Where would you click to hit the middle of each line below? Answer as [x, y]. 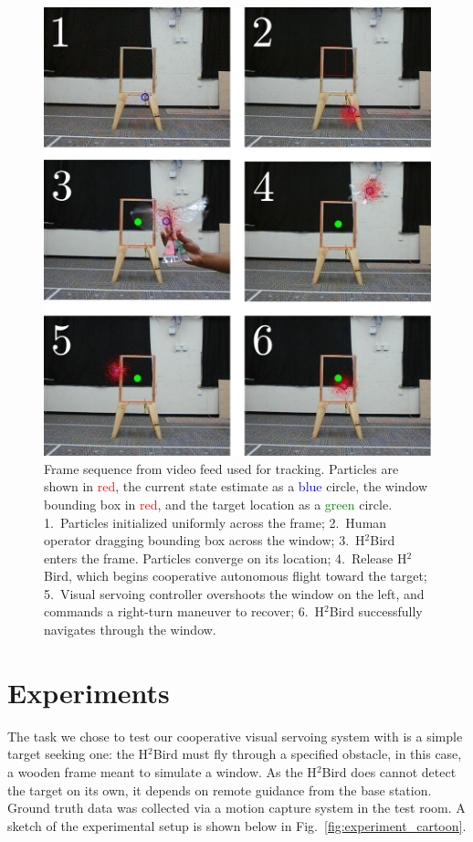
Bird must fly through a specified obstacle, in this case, [307, 754]
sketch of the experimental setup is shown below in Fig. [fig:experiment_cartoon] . [237, 825]
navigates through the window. [130, 630]
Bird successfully [376, 611]
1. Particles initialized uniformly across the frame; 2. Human [215, 522]
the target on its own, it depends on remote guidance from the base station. [220, 789]
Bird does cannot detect [389, 771]
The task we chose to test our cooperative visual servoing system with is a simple [235, 736]
